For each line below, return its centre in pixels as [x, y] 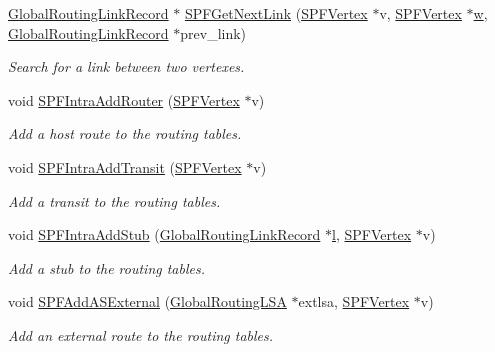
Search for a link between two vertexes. [126, 66]
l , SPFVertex [372, 234]
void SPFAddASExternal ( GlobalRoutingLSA [147, 301]
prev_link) [213, 32]
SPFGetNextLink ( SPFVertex [276, 13]
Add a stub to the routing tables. [107, 267]
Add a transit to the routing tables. [114, 200]
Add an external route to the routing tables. [141, 334]
